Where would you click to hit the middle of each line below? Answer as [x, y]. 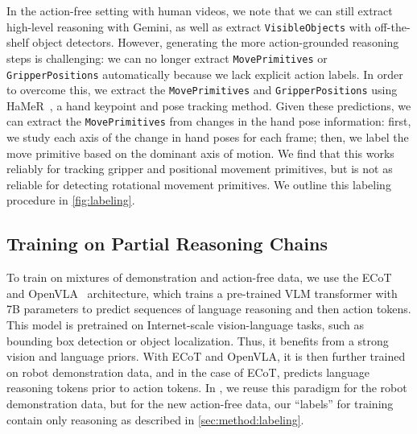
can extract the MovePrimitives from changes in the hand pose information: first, [209, 121]
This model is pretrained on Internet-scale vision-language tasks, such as [186, 325]
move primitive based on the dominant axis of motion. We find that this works [200, 153]
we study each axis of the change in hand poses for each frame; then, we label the [208, 137]
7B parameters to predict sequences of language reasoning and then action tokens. [209, 309]
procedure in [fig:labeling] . [71, 200]
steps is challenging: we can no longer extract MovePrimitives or [167, 58]
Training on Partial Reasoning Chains [167, 244]
